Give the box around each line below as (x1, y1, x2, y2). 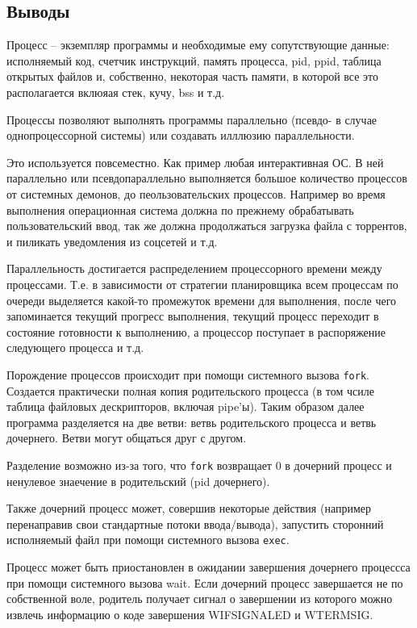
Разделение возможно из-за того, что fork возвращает (6, 456, 272, 473)
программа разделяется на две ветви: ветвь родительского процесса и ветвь (6, 413, 377, 430)
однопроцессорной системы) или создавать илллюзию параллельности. (6, 127, 355, 144)
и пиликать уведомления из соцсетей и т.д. (6, 232, 218, 249)
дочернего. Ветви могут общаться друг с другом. (6, 429, 247, 446)
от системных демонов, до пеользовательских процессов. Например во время (6, 185, 386, 202)
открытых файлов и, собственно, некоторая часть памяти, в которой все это (6, 68, 379, 85)
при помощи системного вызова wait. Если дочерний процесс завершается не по (6, 574, 403, 591)
